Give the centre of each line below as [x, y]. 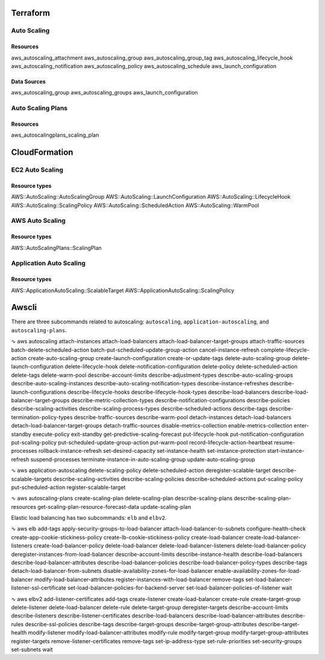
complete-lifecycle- [285, 350]
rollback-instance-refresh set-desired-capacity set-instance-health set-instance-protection [152, 451]
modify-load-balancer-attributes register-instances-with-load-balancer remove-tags [139, 579]
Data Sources [29, 81]
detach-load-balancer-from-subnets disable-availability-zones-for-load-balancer [112, 571]
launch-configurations [39, 392]
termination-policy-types [42, 417]
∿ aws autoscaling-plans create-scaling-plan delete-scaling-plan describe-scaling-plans [122, 498]
